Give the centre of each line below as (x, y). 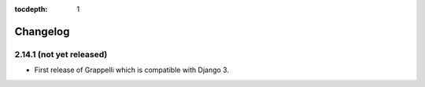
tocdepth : (31, 9)
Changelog (42, 31)
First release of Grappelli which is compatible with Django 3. (132, 70)
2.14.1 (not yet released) (61, 54)
